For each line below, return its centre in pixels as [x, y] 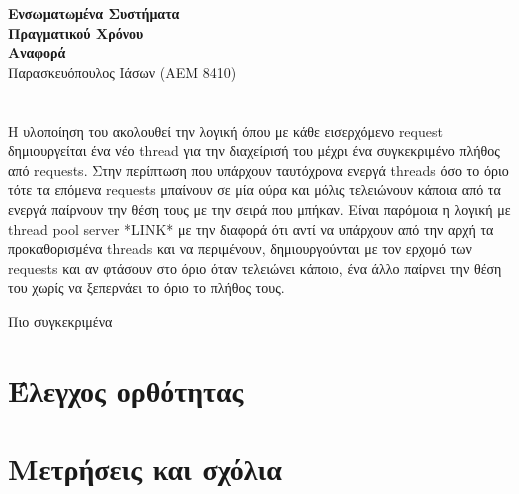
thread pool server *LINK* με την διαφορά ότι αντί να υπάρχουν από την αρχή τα [251, 228]
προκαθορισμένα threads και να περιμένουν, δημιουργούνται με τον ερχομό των [240, 248]
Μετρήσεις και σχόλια [145, 468]
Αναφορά [37, 52]
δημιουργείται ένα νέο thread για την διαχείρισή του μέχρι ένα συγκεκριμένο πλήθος [254, 150]
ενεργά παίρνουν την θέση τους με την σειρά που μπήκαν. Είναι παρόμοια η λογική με [259, 208]
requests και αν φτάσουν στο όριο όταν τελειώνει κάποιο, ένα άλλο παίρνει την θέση [255, 267]
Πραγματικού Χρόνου [76, 32]
